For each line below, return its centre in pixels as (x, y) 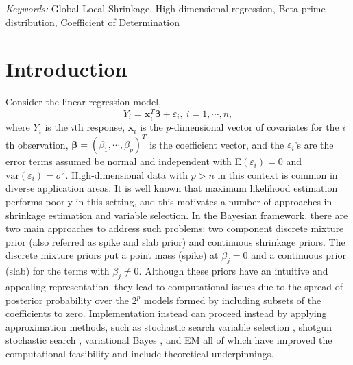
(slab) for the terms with (58, 271)
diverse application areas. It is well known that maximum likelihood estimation (172, 188)
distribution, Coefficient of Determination (93, 22)
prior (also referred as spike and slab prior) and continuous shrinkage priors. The (175, 241)
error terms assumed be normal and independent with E (124, 161)
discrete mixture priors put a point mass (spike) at (112, 255)
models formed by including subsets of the (232, 300)
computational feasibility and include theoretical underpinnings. (140, 353)
